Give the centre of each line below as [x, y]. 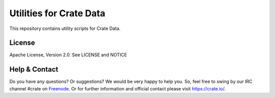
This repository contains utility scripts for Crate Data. [65, 28]
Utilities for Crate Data [57, 13]
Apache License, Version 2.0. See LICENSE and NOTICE [68, 55]
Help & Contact [34, 69]
